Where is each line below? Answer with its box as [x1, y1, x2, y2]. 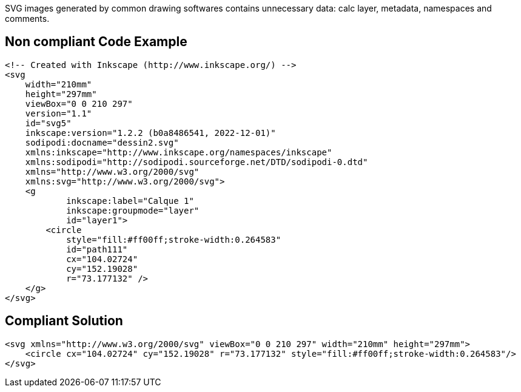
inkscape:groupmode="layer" [66, 205, 200, 215]
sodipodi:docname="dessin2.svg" [25, 137, 179, 147]
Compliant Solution [5, 313, 123, 329]
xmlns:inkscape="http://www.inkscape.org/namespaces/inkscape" [25, 147, 332, 157]
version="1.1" [25, 108, 92, 118]
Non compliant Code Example [5, 34, 187, 50]
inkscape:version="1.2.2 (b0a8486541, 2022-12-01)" [25, 127, 276, 138]
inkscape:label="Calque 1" [66, 195, 194, 206]
